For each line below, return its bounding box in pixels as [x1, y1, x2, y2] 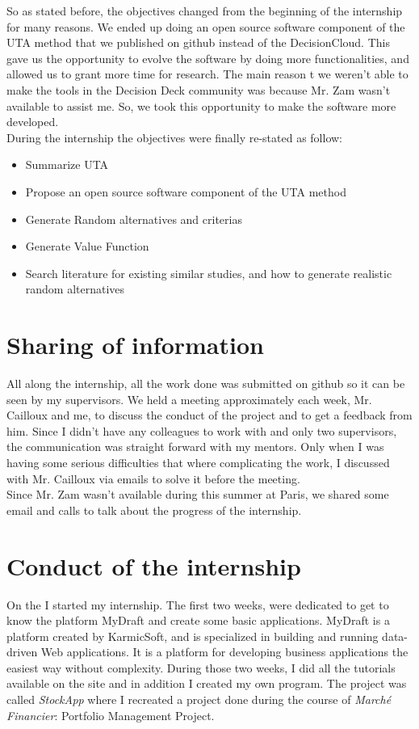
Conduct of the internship [6, 549, 301, 582]
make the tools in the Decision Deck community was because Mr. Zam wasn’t [6, 81, 391, 98]
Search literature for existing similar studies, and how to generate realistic [25, 264, 392, 281]
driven [6, 643, 38, 660]
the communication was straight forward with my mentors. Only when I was [6, 438, 384, 455]
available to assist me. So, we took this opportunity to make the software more [6, 97, 396, 114]
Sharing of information [6, 328, 264, 361]
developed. [6, 113, 59, 130]
